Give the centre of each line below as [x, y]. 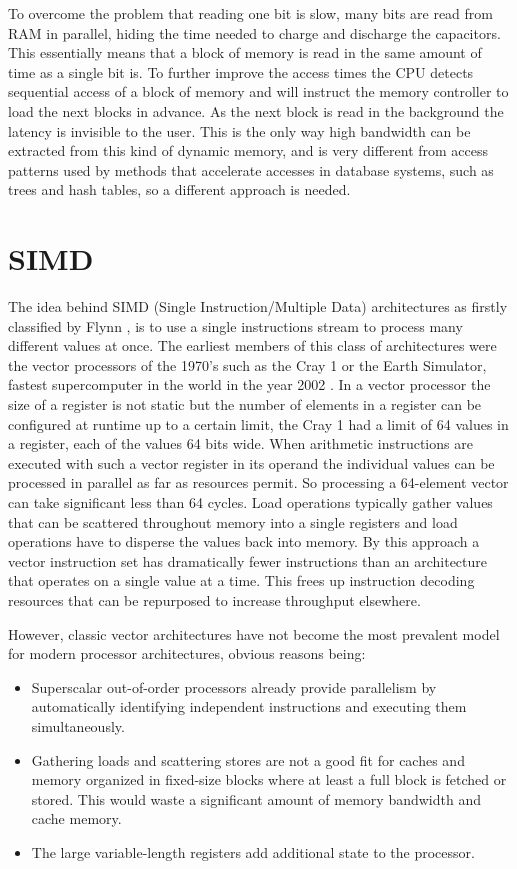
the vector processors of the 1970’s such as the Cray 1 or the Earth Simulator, [247, 364]
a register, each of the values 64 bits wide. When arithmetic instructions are [240, 443]
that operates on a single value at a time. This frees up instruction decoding [241, 580]
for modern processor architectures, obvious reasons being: [187, 653]
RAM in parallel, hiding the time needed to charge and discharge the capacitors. [254, 32]
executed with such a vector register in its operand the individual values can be [251, 462]
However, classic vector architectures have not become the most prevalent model [254, 633]
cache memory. [76, 818]
